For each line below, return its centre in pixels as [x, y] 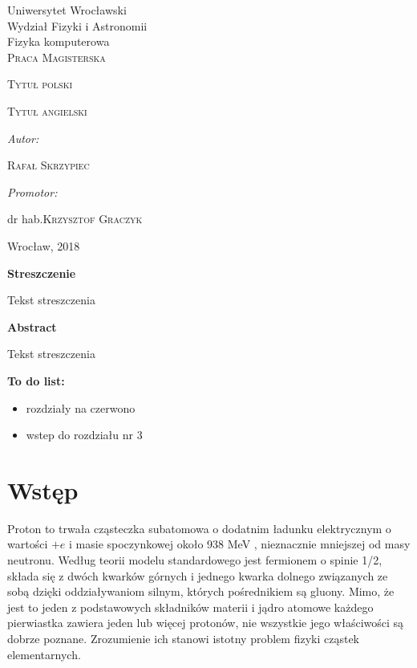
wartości [28, 544]
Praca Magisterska [57, 57]
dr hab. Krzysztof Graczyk [75, 219]
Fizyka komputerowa [59, 41]
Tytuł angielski [47, 110]
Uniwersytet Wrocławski [67, 10]
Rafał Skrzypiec [49, 165]
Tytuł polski [40, 84]
